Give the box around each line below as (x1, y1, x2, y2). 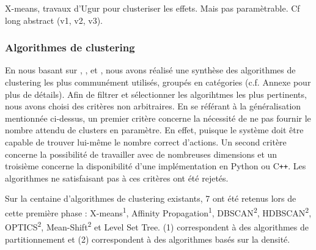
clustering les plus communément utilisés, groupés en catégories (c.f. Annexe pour (5, 76, 311, 88)
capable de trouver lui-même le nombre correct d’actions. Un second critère (5, 135, 287, 148)
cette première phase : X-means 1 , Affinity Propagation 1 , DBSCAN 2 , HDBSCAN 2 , (5, 205, 312, 219)
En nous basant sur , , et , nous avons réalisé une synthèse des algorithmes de (5, 64, 296, 76)
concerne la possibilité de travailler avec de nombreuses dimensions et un (5, 147, 277, 160)
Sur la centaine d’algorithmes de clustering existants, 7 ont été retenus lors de (5, 192, 296, 205)
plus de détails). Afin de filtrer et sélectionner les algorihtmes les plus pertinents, (5, 87, 307, 100)
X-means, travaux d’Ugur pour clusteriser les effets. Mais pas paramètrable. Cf (5, 2, 300, 14)
